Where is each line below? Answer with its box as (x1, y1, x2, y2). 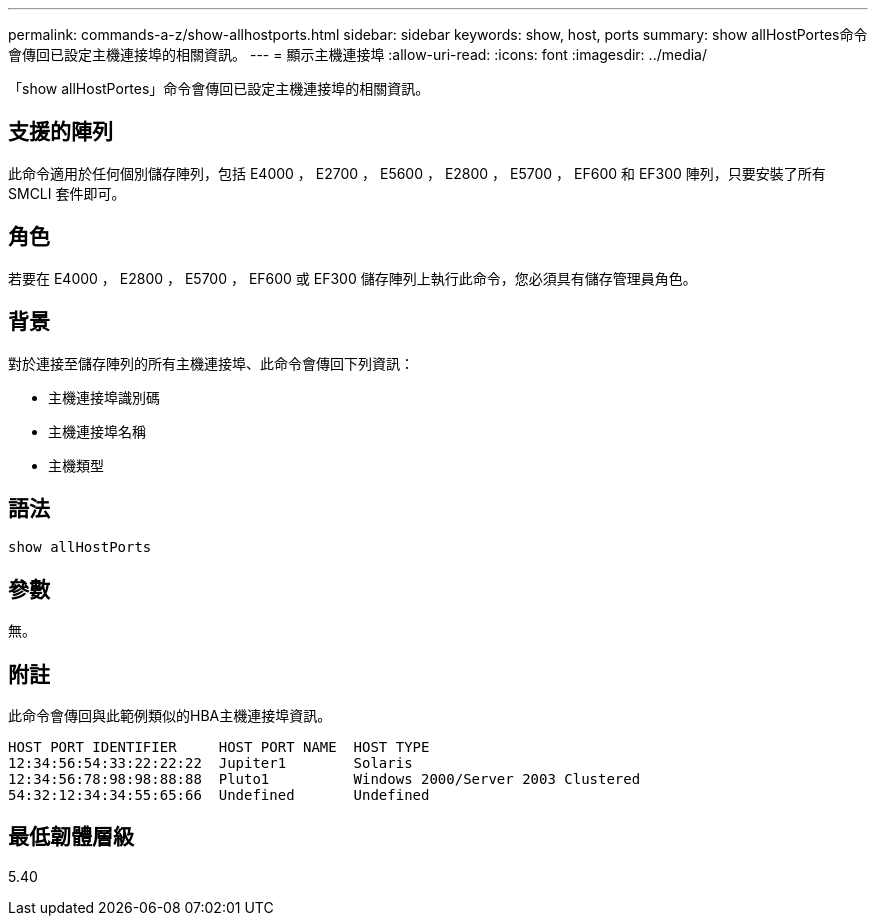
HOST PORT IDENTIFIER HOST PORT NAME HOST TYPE (8, 739, 430, 756)
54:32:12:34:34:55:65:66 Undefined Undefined (8, 787, 430, 804)
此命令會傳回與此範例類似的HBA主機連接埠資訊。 (8, 707, 332, 725)
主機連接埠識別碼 (48, 388, 160, 406)
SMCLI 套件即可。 (8, 184, 126, 202)
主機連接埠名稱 (48, 422, 146, 440)
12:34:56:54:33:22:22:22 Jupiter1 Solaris (8, 755, 413, 772)
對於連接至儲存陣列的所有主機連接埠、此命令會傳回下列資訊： (8, 354, 414, 372)
